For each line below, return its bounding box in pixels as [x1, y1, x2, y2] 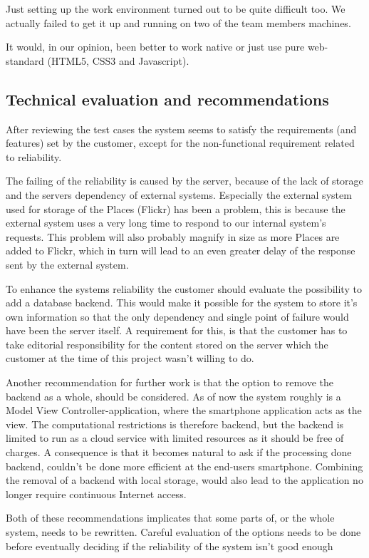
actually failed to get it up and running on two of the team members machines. [6, 15, 351, 30]
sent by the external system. [6, 257, 129, 272]
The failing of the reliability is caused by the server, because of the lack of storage [6, 173, 363, 188]
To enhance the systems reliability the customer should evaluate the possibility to [6, 281, 362, 296]
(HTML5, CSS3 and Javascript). [47, 53, 189, 68]
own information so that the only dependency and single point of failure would [6, 309, 349, 324]
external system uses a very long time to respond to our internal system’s [6, 215, 326, 230]
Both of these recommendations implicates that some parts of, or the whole [6, 510, 335, 525]
